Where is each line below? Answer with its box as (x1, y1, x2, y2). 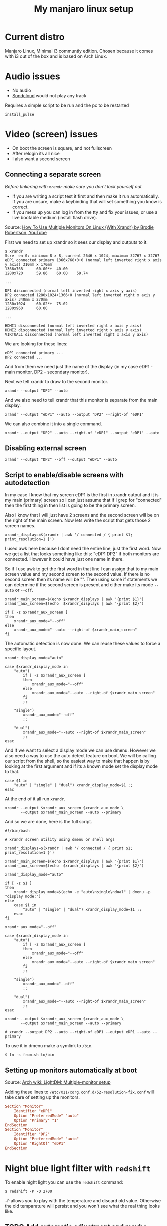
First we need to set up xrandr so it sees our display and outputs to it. (5, 239, 148, 245)
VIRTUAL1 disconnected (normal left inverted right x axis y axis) (5, 332, 149, 337)
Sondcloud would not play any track (12, 92, 87, 98)
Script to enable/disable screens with (5, 471, 124, 479)
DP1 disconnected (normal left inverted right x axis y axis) (5, 288, 137, 293)
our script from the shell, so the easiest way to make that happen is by (5, 758, 150, 764)
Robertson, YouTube (5, 229, 47, 235)
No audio (12, 87, 31, 93)
